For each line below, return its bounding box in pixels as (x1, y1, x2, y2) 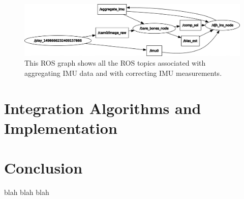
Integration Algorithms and (4, 97, 201, 118)
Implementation (4, 117, 117, 138)
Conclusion (4, 157, 83, 178)
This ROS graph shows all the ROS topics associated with (24, 58, 206, 68)
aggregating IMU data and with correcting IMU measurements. (24, 67, 222, 78)
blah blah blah (4, 187, 49, 197)
